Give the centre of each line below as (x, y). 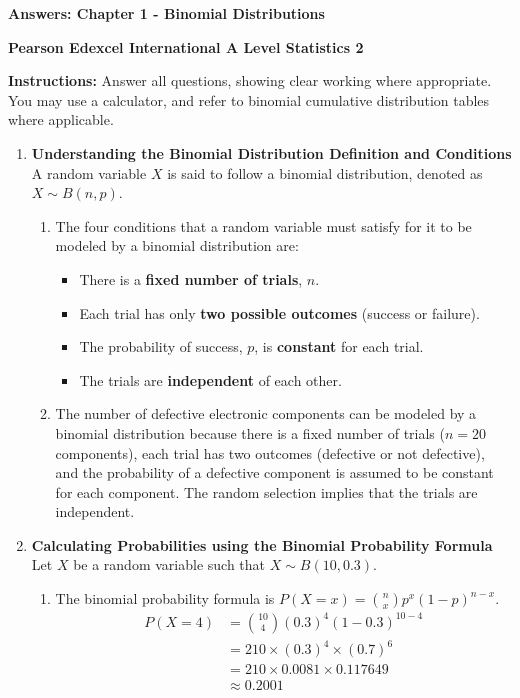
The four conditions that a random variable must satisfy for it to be (263, 225)
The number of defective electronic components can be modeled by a (266, 413)
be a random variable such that (169, 564)
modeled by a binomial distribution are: (177, 245)
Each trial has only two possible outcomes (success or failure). (279, 312)
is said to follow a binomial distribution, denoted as (325, 172)
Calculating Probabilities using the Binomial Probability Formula (262, 544)
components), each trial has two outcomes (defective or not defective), (270, 452)
